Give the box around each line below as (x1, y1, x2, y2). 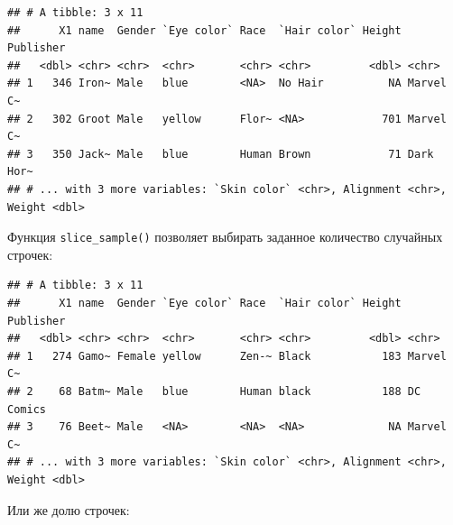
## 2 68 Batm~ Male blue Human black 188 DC (7, 384, 421, 398)
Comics (7, 402, 46, 416)
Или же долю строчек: (7, 500, 130, 519)
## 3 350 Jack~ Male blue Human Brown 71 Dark (7, 147, 434, 161)
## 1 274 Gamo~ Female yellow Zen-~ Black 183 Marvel (7, 349, 447, 363)
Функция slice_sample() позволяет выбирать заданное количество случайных (7, 227, 443, 246)
